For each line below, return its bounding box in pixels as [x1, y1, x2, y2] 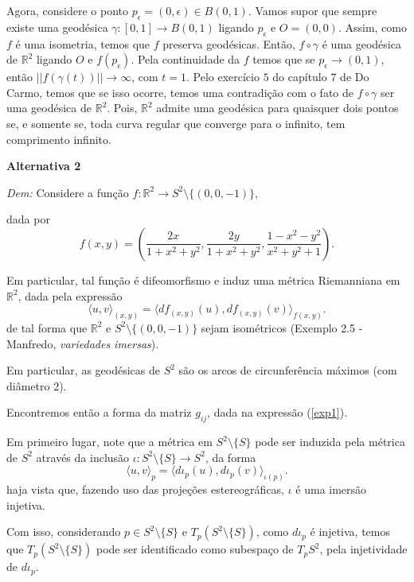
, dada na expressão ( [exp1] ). [207, 404, 348, 421]
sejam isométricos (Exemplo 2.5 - [201, 319, 363, 336]
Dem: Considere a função [6, 184, 129, 200]
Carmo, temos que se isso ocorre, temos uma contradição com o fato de [6, 83, 354, 100]
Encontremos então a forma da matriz [6, 404, 192, 421]
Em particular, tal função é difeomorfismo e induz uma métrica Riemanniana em [6, 271, 400, 288]
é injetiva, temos [310, 523, 390, 540]
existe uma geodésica [6, 18, 108, 35]
